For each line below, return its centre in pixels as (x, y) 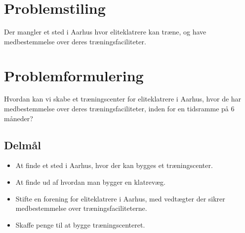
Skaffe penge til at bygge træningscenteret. (80, 224)
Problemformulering (74, 75)
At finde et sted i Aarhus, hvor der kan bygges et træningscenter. (114, 165)
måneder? (19, 118)
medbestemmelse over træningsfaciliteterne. (81, 208)
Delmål (22, 145)
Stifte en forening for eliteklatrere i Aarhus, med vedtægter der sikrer (120, 198)
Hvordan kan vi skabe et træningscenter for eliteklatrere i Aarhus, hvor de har (123, 99)
